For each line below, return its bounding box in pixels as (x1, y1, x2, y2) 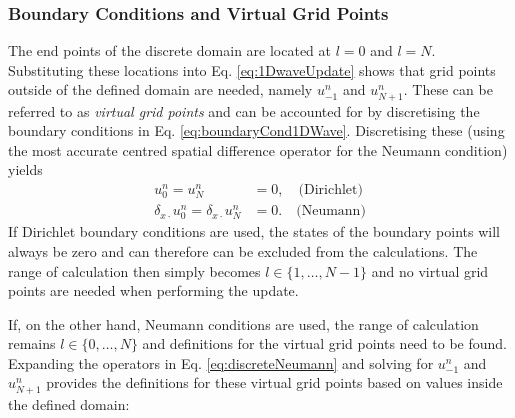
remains (8, 333, 56, 354)
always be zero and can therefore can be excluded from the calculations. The (8, 240, 478, 261)
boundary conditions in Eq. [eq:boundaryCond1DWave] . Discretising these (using (8, 120, 505, 141)
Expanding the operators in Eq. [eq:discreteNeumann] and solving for (8, 352, 434, 373)
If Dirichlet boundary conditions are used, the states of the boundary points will (8, 221, 500, 242)
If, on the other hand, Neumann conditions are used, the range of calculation (8, 313, 479, 334)
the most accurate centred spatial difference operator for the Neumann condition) (8, 139, 508, 160)
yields (8, 159, 43, 180)
